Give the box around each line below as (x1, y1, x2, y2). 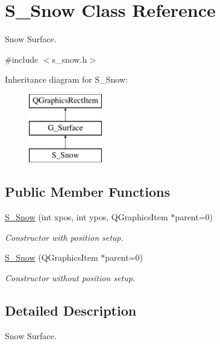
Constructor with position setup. (5, 231, 124, 243)
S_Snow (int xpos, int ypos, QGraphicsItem (5, 211, 168, 223)
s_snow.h (52, 53, 87, 65)
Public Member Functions (5, 182, 170, 201)
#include (5, 53, 39, 65)
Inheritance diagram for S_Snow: (5, 73, 128, 86)
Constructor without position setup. (5, 271, 136, 284)
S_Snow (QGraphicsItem (5, 251, 98, 264)
